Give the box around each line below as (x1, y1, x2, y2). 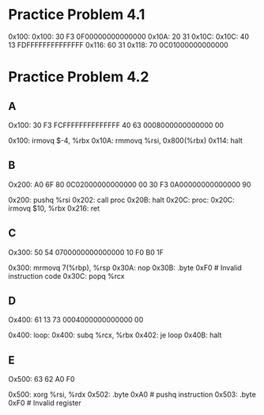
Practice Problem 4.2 (8, 68, 149, 86)
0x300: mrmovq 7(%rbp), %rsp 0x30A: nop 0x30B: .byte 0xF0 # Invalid (8, 263, 243, 272)
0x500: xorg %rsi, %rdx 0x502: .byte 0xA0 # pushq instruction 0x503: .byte (8, 390, 257, 399)
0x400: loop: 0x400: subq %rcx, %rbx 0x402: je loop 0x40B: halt (8, 330, 222, 340)
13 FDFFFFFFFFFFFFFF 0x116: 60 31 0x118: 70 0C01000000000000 (8, 40, 229, 49)
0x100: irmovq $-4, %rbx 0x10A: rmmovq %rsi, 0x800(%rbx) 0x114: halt (8, 135, 243, 145)
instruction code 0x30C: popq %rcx (8, 271, 125, 280)
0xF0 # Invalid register (8, 398, 81, 408)
